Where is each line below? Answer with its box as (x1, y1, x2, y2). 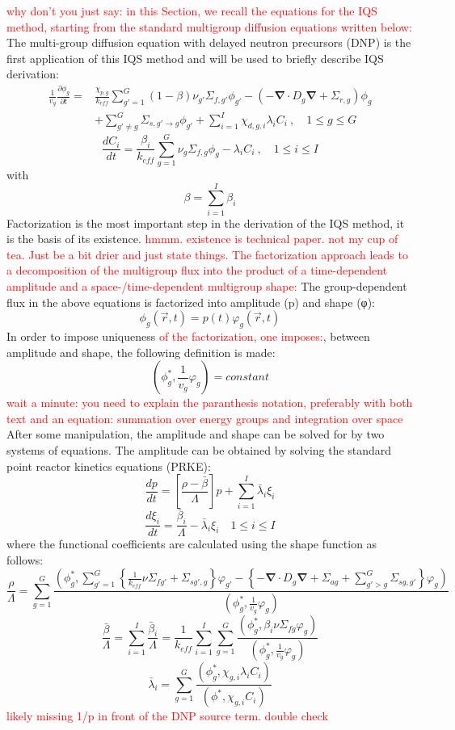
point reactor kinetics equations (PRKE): (6, 457, 211, 474)
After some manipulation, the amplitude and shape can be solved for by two (6, 426, 385, 443)
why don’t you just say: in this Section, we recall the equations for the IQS (6, 2, 377, 19)
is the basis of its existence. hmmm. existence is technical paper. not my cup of (6, 230, 398, 247)
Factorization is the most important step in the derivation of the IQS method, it (6, 214, 405, 231)
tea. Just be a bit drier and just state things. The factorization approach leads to (6, 245, 408, 262)
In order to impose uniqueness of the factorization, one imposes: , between (6, 328, 370, 345)
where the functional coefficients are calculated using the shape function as (6, 535, 377, 552)
